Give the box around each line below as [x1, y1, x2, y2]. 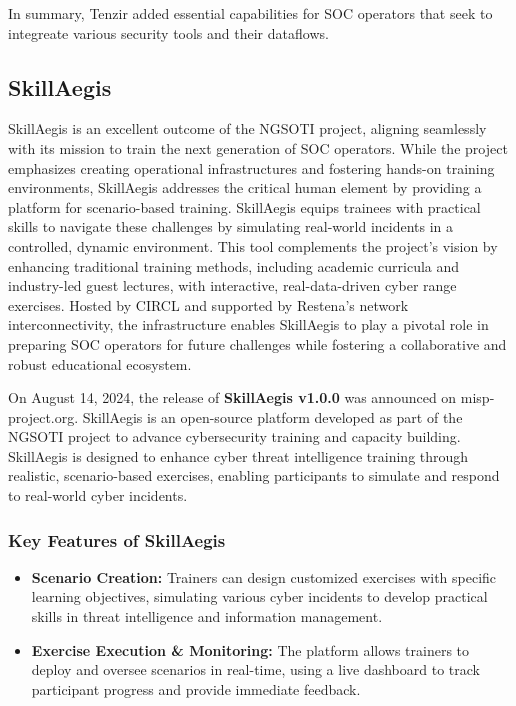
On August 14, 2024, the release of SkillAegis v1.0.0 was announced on [8, 387, 457, 408]
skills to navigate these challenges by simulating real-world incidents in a [8, 216, 454, 237]
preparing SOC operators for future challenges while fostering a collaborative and [8, 333, 507, 354]
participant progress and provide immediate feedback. [31, 678, 361, 699]
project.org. [8, 406, 79, 427]
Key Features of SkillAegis [8, 527, 226, 552]
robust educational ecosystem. [8, 353, 192, 374]
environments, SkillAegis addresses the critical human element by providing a [8, 177, 482, 198]
